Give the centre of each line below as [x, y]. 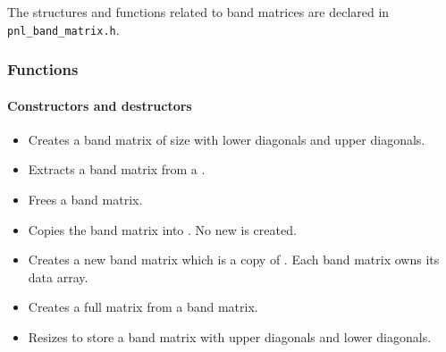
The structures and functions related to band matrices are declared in [198, 12]
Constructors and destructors [100, 105]
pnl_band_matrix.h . [63, 29]
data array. [58, 277]
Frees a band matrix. [85, 200]
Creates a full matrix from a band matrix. [143, 307]
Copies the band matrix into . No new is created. [162, 229]
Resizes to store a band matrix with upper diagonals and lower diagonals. [230, 337]
